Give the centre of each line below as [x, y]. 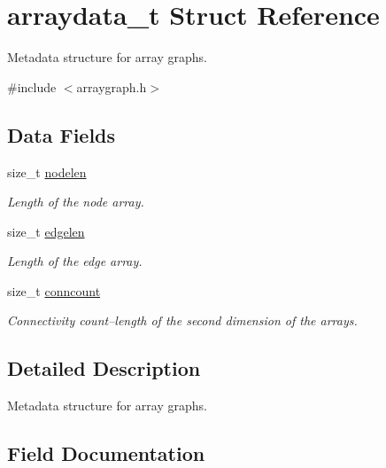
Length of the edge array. [75, 261]
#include [32, 86]
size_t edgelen [46, 231]
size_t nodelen [47, 172]
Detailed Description [104, 368]
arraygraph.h [112, 86]
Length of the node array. [76, 202]
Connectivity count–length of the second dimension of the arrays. [182, 320]
